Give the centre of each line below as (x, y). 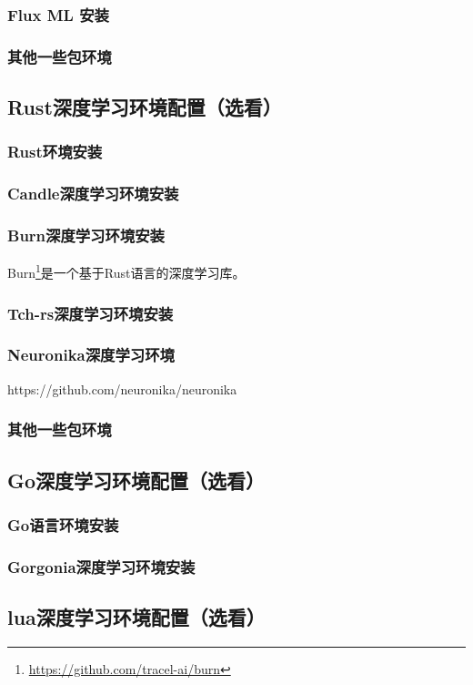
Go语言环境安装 (63, 524)
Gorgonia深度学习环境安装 (101, 566)
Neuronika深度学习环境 (91, 355)
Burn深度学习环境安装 (86, 235)
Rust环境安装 (55, 152)
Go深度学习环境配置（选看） (136, 480)
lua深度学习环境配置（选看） (136, 616)
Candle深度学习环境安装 (93, 194)
